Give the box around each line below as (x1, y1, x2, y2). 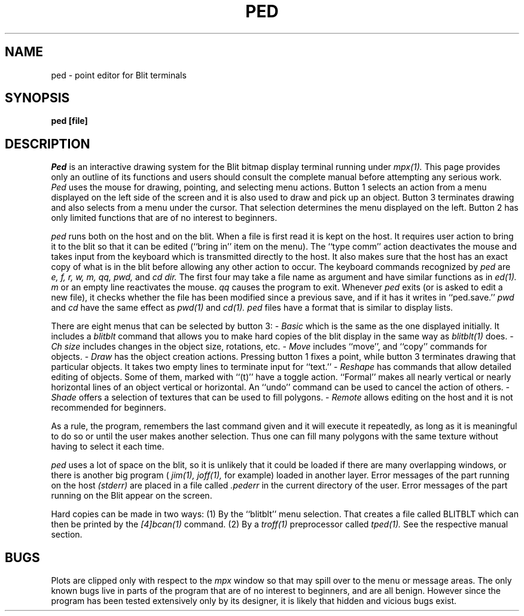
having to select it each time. (51, 441, 164, 452)
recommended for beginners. (51, 402, 166, 413)
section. (51, 529, 83, 540)
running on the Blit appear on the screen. (51, 490, 212, 501)
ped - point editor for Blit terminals (51, 69, 187, 80)
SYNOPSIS (5, 90, 70, 106)
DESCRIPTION (5, 136, 90, 151)
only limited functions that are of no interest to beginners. (51, 213, 278, 223)
